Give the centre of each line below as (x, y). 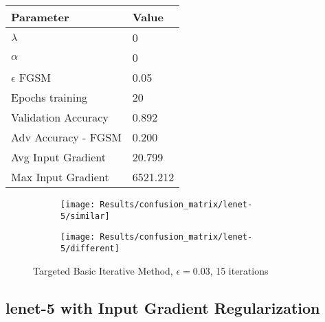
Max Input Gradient (60, 177)
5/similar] (85, 216)
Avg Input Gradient (58, 157)
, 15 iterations (239, 270)
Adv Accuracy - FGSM (66, 137)
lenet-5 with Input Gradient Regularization (163, 307)
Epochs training (49, 97)
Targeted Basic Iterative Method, (103, 270)
